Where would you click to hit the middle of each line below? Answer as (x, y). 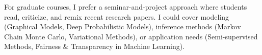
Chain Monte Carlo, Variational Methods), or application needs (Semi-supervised (131, 36)
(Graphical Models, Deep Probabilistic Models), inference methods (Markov (123, 26)
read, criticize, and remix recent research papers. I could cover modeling (117, 16)
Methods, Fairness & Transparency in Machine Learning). (95, 46)
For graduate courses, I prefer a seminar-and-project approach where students (126, 7)
